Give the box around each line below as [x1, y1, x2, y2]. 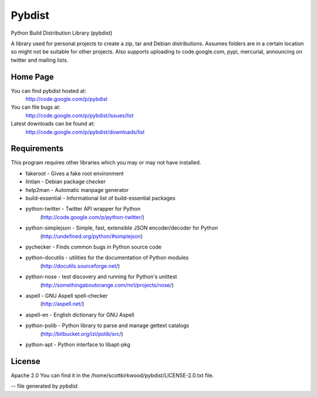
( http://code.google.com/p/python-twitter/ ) [40, 213, 145, 220]
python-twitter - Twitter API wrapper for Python [25, 206, 141, 213]
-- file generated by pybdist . [11, 382, 79, 390]
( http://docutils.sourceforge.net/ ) [40, 262, 120, 270]
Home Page [11, 72, 54, 82]
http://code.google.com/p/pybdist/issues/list [25, 112, 134, 119]
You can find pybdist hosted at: [11, 87, 86, 94]
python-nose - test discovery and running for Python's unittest [25, 273, 177, 280]
